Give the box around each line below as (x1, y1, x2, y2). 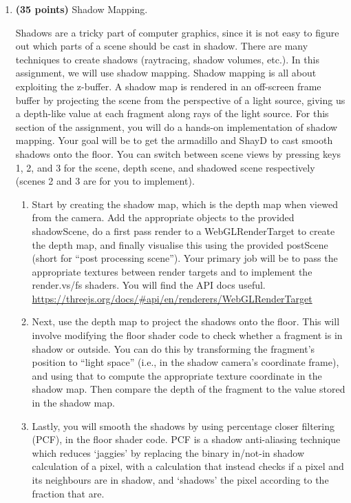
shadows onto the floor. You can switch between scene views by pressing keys (15, 146, 341, 161)
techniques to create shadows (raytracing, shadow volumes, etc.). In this (15, 52, 319, 66)
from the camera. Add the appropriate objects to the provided (32, 210, 295, 225)
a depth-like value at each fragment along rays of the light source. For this (15, 106, 329, 121)
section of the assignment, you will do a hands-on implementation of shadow (15, 119, 338, 134)
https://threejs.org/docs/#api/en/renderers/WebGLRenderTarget (32, 291, 312, 305)
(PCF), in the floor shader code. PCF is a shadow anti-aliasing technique (32, 432, 341, 446)
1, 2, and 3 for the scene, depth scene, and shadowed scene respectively (15, 160, 315, 174)
